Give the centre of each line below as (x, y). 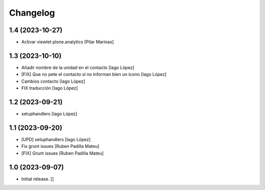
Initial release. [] (38, 179)
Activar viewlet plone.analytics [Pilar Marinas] (67, 42)
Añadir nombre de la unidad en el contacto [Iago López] (78, 67)
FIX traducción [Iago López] (50, 88)
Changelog (32, 13)
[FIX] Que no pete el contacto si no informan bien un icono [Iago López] (94, 74)
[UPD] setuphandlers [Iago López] (56, 139)
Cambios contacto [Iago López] (53, 81)
